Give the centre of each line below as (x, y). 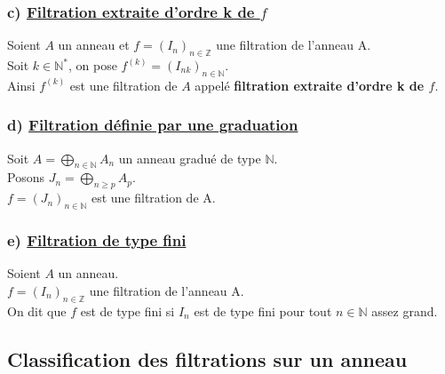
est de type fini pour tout (263, 310)
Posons (26, 177)
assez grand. (405, 310)
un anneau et (94, 45)
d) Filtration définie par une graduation (153, 125)
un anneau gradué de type (190, 158)
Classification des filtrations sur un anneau (207, 358)
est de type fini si (127, 310)
